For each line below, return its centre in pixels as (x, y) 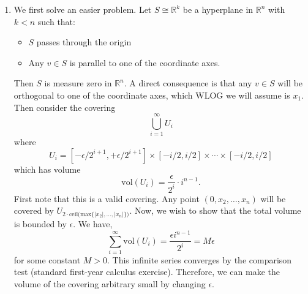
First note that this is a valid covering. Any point (107, 198)
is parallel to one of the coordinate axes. (145, 62)
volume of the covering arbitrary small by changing (110, 284)
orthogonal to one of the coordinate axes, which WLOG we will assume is (152, 95)
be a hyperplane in (218, 9)
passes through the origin (84, 42)
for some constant (47, 259)
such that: (56, 21)
